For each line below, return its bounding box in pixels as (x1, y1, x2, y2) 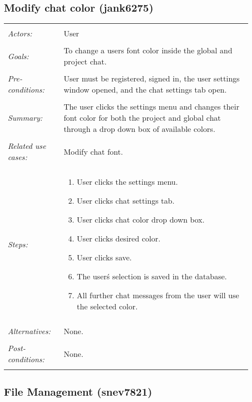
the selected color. (77, 301, 138, 312)
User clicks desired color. (77, 233, 160, 244)
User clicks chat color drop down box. (77, 214, 205, 225)
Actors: (8, 28, 32, 39)
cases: (8, 151, 28, 163)
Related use (8, 140, 46, 152)
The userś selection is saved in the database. (77, 271, 227, 282)
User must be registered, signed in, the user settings (63, 73, 240, 84)
